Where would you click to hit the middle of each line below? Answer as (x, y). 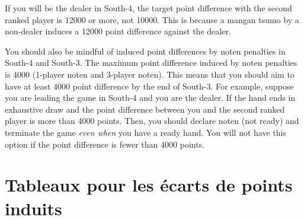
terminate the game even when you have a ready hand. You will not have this (145, 132)
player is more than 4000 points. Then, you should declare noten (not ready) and (152, 121)
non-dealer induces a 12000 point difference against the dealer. (118, 31)
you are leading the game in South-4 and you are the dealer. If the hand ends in (150, 98)
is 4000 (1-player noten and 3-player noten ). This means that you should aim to (150, 74)
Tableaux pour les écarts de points (149, 185)
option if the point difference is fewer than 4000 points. (105, 144)
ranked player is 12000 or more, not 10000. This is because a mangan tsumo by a (152, 19)
